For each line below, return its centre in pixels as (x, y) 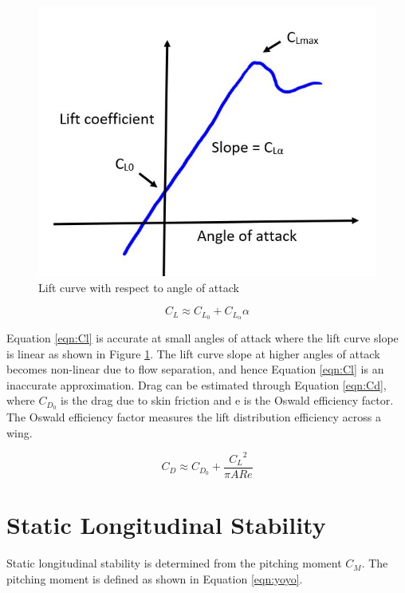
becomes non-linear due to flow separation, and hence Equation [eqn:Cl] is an (195, 369)
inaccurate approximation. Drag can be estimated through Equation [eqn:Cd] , (197, 384)
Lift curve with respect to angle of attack (139, 287)
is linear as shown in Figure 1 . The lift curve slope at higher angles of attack (193, 353)
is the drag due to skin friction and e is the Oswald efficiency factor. (227, 400)
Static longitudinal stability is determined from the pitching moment (174, 563)
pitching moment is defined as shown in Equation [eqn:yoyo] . (155, 578)
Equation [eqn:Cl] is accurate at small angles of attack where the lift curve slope (202, 337)
